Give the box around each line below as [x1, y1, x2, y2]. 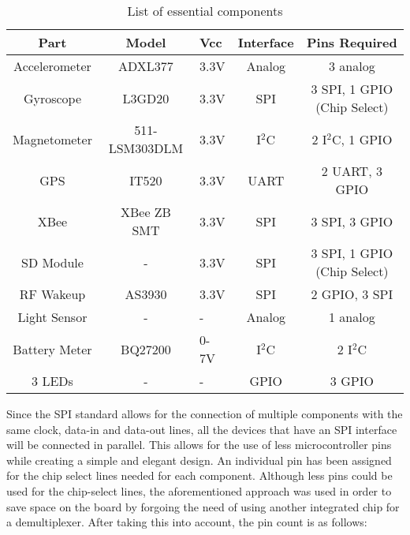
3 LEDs [32, 372, 73, 390]
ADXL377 [118, 57, 173, 75]
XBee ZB [120, 203, 171, 221]
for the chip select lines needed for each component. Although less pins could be [6, 467, 393, 484]
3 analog [329, 57, 375, 75]
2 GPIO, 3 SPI [311, 285, 393, 303]
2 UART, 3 [321, 162, 382, 180]
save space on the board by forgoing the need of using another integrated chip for [6, 498, 400, 514]
